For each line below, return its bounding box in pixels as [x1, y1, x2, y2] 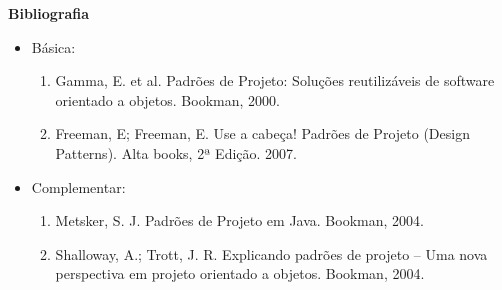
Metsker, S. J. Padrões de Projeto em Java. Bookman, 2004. [55, 210, 424, 231]
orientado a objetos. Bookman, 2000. [55, 89, 280, 110]
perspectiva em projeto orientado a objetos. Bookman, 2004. [55, 263, 425, 284]
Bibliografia [8, 3, 90, 23]
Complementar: [31, 176, 126, 197]
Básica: [31, 36, 76, 57]
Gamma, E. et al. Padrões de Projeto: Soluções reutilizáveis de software [55, 70, 495, 91]
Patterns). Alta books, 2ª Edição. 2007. [55, 142, 297, 163]
